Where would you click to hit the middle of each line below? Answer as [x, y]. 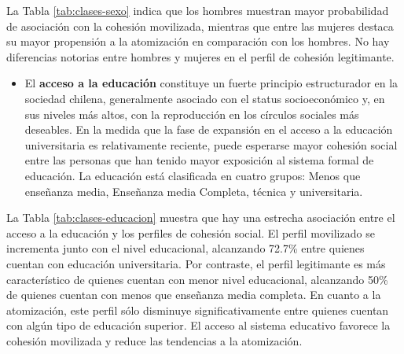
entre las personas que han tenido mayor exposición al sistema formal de [199, 160]
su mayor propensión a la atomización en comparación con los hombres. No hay [198, 41]
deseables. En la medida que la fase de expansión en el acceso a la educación [209, 129]
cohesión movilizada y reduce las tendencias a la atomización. [154, 340]
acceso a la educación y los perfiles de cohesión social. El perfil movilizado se [191, 232]
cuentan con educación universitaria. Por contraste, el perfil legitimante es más [196, 263]
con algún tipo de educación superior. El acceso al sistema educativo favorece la [198, 325]
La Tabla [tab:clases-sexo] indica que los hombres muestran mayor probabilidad [198, 10]
